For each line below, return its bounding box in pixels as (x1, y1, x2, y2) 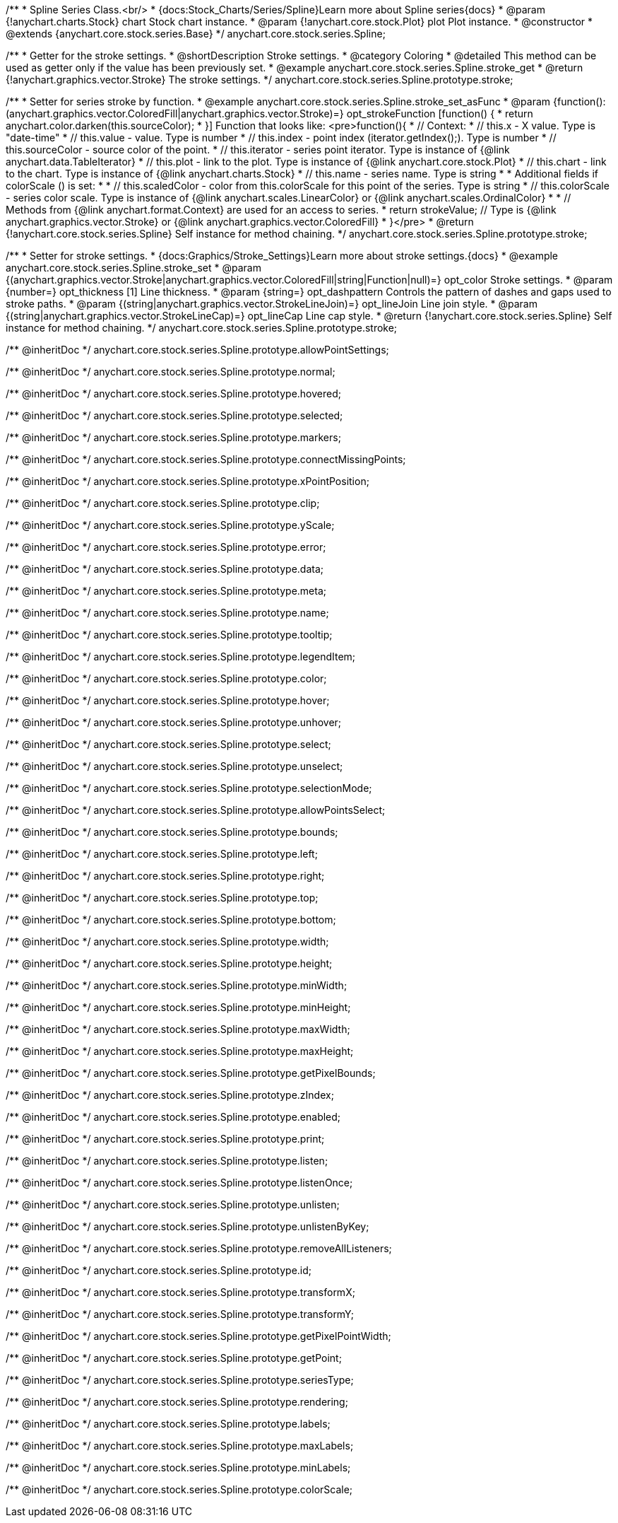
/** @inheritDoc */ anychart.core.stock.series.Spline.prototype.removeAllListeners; (6, 1242, 392, 1254)
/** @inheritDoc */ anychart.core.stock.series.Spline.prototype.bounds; (6, 826, 338, 838)
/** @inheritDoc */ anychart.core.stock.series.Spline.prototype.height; (6, 957, 333, 969)
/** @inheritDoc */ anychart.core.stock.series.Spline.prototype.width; (6, 935, 329, 947)
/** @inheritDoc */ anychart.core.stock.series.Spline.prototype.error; (6, 541, 326, 553)
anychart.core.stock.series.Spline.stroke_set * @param (6, 262, 261, 274)
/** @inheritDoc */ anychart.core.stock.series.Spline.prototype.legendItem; (6, 650, 356, 663)
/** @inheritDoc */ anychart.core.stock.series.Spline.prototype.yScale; (6, 519, 335, 531)
